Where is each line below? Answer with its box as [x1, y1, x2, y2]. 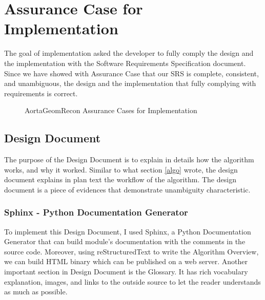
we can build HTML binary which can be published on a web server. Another [4, 256, 248, 267]
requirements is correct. [4, 88, 78, 98]
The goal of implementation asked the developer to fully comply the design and [4, 48, 254, 58]
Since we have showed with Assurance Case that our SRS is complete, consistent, [4, 68, 259, 78]
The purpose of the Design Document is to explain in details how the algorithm [4, 154, 254, 165]
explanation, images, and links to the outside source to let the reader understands [4, 276, 261, 287]
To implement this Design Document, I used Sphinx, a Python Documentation [4, 226, 251, 237]
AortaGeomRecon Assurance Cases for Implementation [25, 105, 197, 116]
